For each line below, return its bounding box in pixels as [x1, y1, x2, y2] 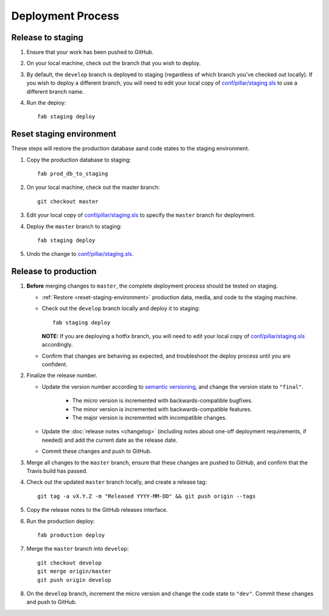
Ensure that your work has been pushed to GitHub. [26, 49, 154, 56]
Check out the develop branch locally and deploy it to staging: [41, 305, 200, 312]
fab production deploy [37, 531, 105, 539]
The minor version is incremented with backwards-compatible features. [72, 405, 252, 412]
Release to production [11, 266, 97, 277]
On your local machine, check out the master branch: [26, 183, 160, 191]
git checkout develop [37, 559, 102, 566]
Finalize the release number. [26, 372, 97, 379]
